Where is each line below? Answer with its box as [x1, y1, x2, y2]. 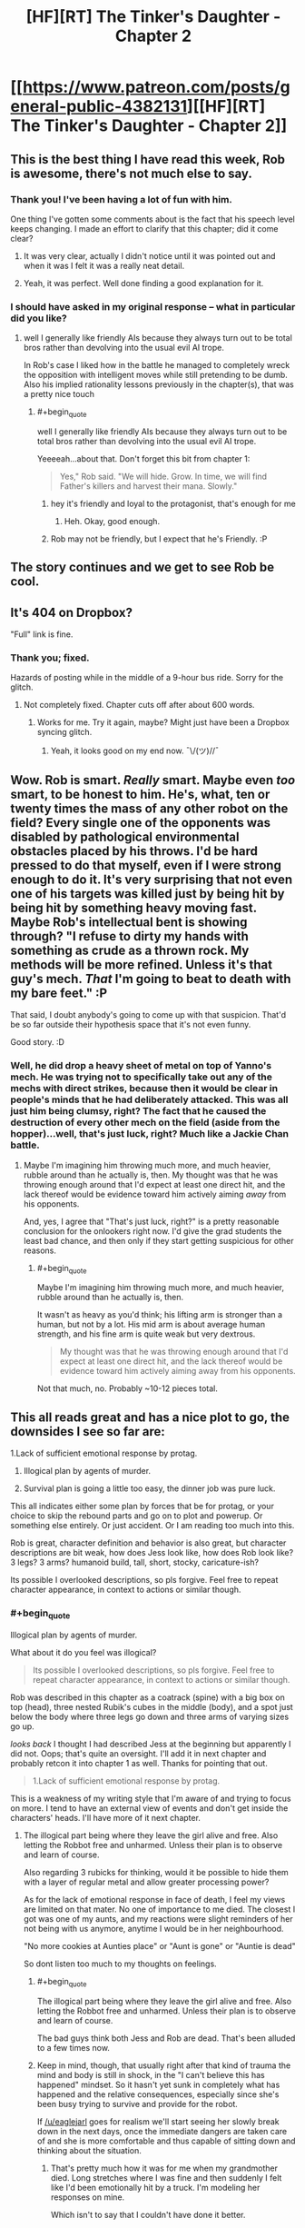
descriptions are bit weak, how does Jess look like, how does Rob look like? [10, 1547, 294, 1558]
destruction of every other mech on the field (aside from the [10, 1116, 280, 1129]
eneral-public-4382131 [10, 96, 188, 117]
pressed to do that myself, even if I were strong [10, 857, 282, 873]
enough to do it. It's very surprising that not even [10, 871, 293, 887]
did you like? [10, 312, 67, 324]
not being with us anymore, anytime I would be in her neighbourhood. [23, 1923, 284, 1934]
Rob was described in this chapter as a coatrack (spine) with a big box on [10, 1692, 285, 1703]
